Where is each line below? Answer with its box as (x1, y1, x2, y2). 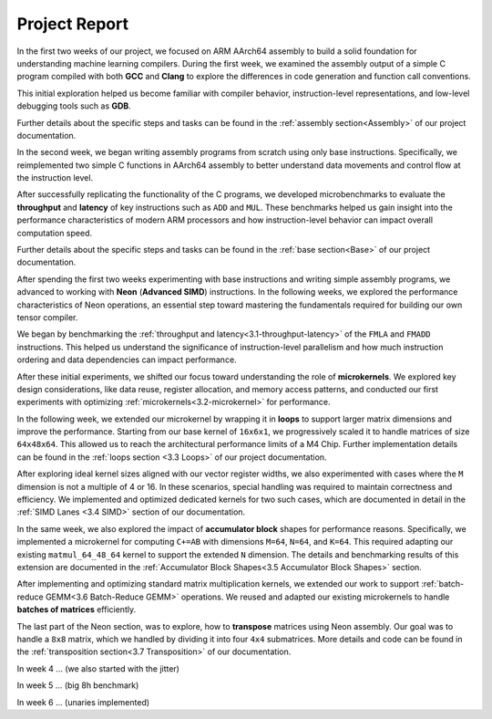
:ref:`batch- (420, 578, 465, 589)
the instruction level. (16, 172, 94, 183)
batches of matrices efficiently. (16, 604, 137, 615)
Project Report (16, 14, 129, 34)
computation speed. (16, 227, 93, 238)
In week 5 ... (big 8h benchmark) (16, 680, 139, 691)
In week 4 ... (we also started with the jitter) (16, 662, 179, 674)
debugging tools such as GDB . (16, 100, 131, 111)
